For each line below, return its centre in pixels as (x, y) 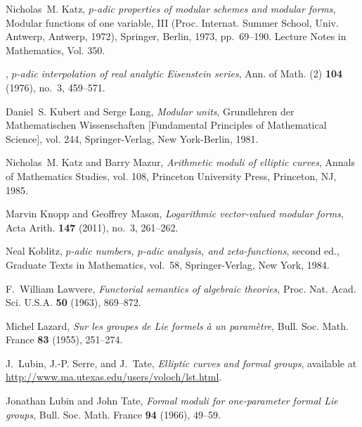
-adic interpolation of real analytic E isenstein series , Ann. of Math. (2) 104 (180, 74)
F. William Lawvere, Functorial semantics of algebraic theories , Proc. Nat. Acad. (181, 288)
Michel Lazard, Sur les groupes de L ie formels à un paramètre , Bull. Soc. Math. (177, 325)
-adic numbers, (102, 251)
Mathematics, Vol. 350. (56, 50)
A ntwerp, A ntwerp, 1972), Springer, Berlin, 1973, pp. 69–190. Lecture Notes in (176, 36)
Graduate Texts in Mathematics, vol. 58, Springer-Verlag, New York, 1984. (168, 264)
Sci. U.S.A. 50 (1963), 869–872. (73, 302)
